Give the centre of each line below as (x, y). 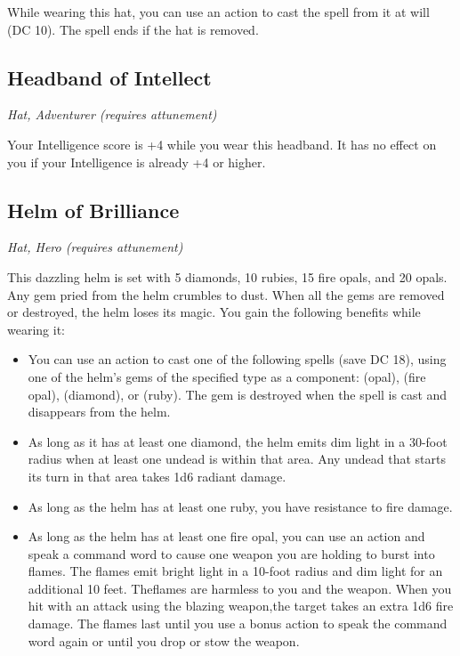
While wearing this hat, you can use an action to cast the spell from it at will (218, 12)
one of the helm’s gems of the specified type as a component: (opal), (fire (227, 376)
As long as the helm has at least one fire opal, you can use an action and (226, 536)
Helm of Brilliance (93, 210)
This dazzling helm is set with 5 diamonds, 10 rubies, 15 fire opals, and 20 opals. (227, 276)
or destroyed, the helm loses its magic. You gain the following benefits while (214, 312)
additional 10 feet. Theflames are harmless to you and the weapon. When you (240, 588)
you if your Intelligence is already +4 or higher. (137, 162)
